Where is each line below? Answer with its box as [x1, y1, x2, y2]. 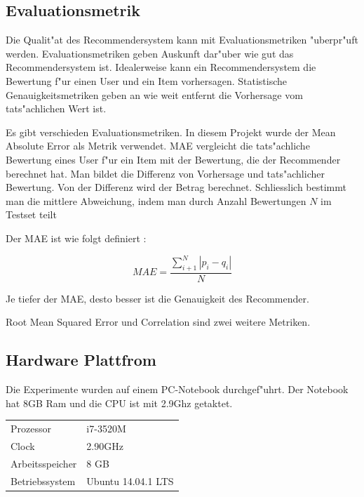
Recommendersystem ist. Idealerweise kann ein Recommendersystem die [6, 60, 316, 74]
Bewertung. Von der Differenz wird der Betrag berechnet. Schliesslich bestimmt [6, 180, 346, 194]
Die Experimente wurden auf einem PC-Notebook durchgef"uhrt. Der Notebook [6, 382, 349, 397]
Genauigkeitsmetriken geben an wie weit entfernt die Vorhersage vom [6, 87, 303, 102]
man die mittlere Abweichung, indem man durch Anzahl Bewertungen [6, 193, 306, 208]
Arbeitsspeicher [11, 456, 77, 470]
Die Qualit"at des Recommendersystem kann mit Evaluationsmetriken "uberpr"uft [6, 32, 358, 47]
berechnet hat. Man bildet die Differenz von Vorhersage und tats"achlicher [6, 166, 325, 180]
